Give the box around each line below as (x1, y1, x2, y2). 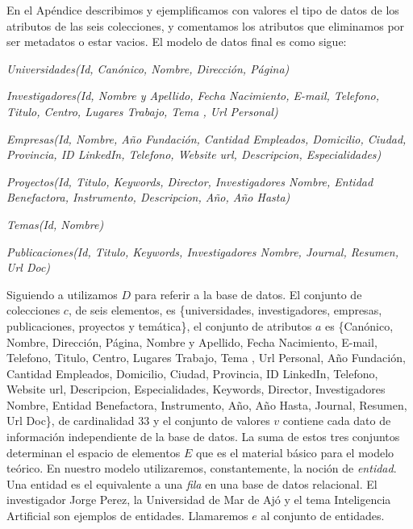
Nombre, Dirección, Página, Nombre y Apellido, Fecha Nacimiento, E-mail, (6, 333, 378, 350)
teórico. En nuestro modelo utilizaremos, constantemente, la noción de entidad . (6, 460, 397, 477)
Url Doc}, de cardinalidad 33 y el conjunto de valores (6, 412, 270, 429)
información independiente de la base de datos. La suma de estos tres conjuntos (6, 428, 400, 445)
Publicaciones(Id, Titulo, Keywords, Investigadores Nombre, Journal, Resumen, (6, 243, 398, 260)
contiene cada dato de (282, 412, 391, 429)
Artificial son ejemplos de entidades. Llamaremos (6, 507, 248, 524)
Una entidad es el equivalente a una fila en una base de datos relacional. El (6, 475, 378, 492)
